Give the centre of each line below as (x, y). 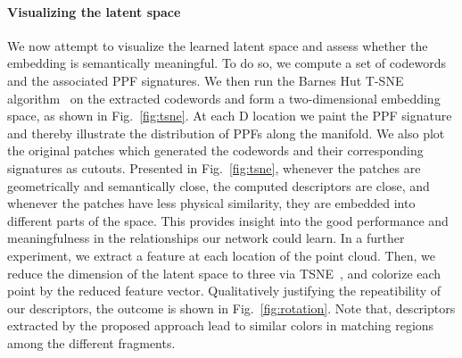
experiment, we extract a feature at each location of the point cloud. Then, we (221, 255)
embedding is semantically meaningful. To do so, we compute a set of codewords (227, 63)
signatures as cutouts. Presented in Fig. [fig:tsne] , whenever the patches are (214, 167)
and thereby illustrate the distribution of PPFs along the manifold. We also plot (226, 133)
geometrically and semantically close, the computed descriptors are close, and (219, 185)
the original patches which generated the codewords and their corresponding (215, 150)
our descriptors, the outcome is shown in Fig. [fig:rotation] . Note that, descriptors (231, 308)
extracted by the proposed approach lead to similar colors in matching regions (221, 325)
